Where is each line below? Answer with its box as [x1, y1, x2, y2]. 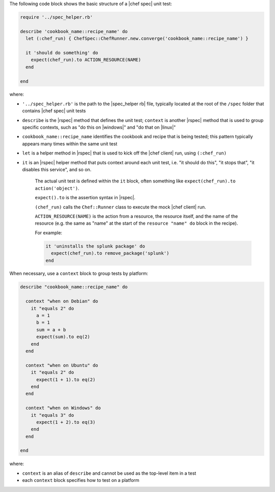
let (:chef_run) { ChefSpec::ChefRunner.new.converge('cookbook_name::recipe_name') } [25, 36, 249, 42]
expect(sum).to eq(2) [36, 334, 90, 340]
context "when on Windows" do [25, 405, 101, 411]
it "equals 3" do [31, 412, 74, 418]
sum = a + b [36, 327, 66, 332]
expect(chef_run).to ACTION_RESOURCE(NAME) [31, 57, 141, 63]
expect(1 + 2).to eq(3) [36, 419, 96, 425]
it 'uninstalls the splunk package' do [45, 243, 145, 249]
